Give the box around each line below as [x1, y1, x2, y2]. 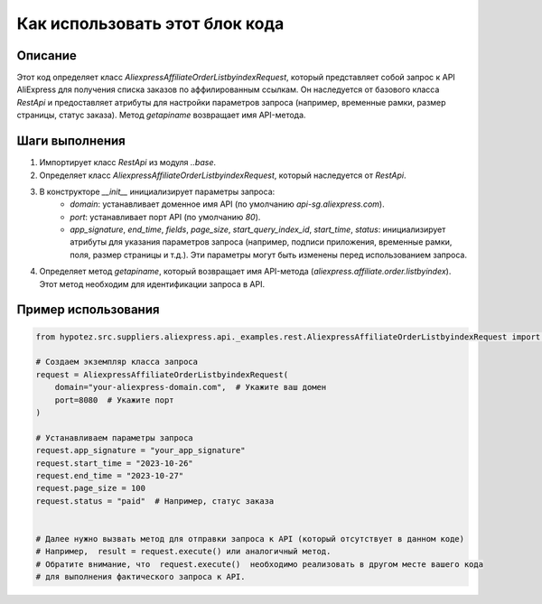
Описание [16, 48, 77, 63]
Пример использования [16, 302, 160, 318]
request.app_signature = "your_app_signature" [35, 445, 246, 456]
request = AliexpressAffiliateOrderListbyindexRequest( [35, 369, 289, 379]
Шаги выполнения [16, 134, 126, 149]
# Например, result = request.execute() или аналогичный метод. [35, 546, 332, 557]
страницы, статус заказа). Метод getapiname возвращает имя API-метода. [16, 109, 306, 121]
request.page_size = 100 [35, 483, 146, 494]
